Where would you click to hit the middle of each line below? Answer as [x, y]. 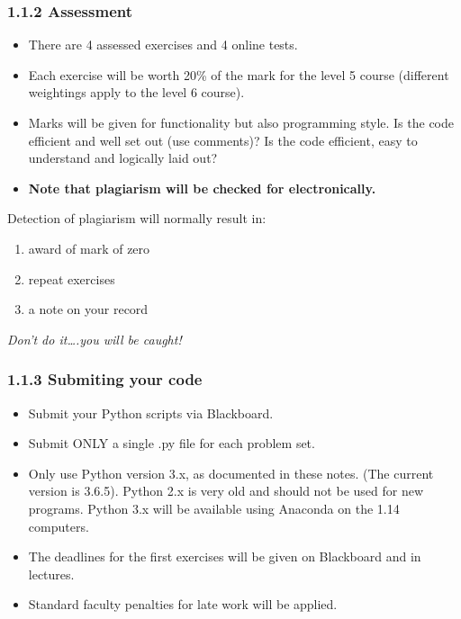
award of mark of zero [89, 248]
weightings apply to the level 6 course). [136, 92]
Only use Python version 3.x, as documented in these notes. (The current [231, 473]
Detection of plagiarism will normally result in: [137, 218]
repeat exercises [72, 278]
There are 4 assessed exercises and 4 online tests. [163, 45]
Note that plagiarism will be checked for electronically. [202, 188]
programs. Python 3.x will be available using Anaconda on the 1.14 [214, 508]
